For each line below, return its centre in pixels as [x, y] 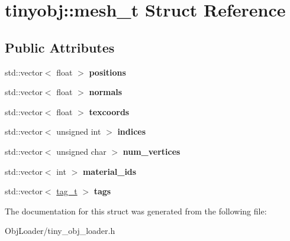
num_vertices [152, 151]
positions [107, 72]
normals [106, 92]
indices [132, 131]
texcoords [109, 111]
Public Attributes [60, 47]
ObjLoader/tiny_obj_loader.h [60, 231]
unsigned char [81, 151]
